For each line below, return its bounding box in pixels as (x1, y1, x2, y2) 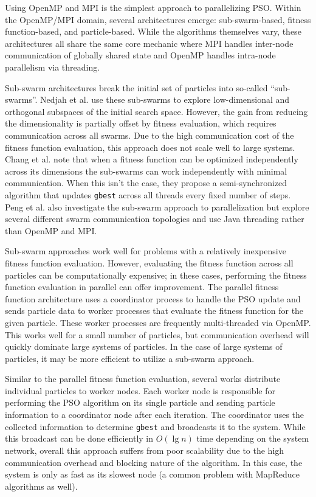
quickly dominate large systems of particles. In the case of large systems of (5, 340, 283, 353)
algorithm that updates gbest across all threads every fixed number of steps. (5, 188, 291, 201)
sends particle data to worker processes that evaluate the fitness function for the (5, 304, 304, 317)
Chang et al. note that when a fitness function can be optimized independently (5, 153, 298, 165)
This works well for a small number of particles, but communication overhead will (5, 328, 309, 341)
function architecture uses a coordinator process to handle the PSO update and (5, 292, 301, 305)
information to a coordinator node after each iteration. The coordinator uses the (5, 408, 304, 421)
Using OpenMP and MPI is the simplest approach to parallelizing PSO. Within (5, 1, 301, 13)
